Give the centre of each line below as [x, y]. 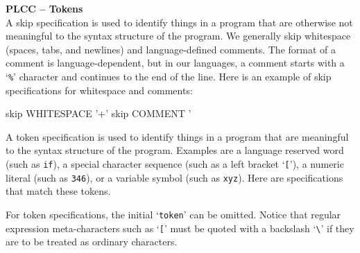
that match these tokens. [58, 191]
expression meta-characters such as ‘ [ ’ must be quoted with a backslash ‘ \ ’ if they [180, 228]
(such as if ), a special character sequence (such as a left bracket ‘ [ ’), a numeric [175, 164]
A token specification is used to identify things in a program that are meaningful [177, 136]
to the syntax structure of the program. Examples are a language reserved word [175, 150]
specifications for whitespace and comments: [99, 90]
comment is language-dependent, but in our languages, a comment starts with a [175, 63]
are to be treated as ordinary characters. [92, 242]
